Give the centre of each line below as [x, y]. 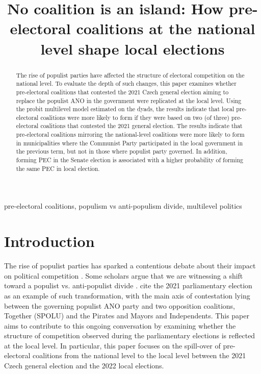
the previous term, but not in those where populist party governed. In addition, [122, 151]
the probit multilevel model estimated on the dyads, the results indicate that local [125, 109]
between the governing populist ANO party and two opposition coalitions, [120, 305]
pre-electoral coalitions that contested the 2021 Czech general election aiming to [122, 92]
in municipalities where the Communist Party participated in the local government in [129, 143]
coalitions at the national [166, 28]
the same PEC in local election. [58, 168]
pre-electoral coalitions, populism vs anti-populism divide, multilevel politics [123, 206]
